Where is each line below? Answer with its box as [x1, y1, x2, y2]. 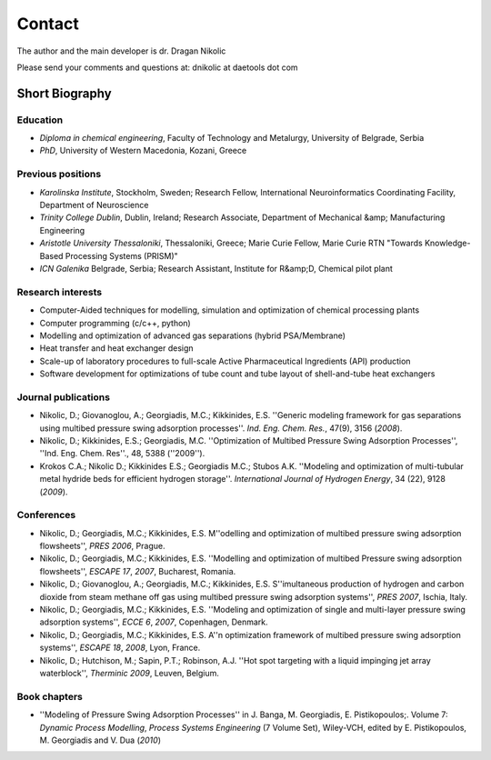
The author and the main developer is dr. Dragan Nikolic [16, 45, 226, 56]
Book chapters [16, 690, 84, 703]
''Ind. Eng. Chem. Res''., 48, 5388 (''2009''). [39, 448, 205, 459]
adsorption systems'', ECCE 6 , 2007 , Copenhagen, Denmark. [39, 616, 268, 627]
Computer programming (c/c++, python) [39, 317, 191, 328]
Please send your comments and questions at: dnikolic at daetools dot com [16, 62, 299, 73]
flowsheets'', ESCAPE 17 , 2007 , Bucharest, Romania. [39, 565, 236, 576]
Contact [16, 14, 79, 34]
